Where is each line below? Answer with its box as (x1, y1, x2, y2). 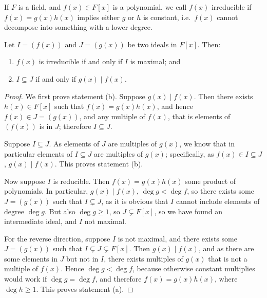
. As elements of (49, 138, 100, 148)
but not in (66, 253, 99, 264)
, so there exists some (187, 185, 254, 196)
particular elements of (4, 148, 73, 159)
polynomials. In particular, (4, 185, 88, 196)
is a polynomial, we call (112, 2, 187, 12)
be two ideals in (127, 39, 177, 49)
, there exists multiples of (104, 253, 183, 264)
